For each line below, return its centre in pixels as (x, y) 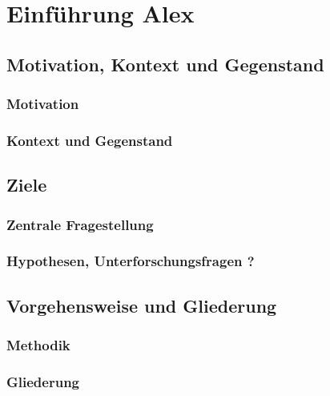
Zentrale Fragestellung (80, 224)
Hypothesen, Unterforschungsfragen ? (131, 261)
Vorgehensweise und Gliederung (142, 305)
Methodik (38, 345)
